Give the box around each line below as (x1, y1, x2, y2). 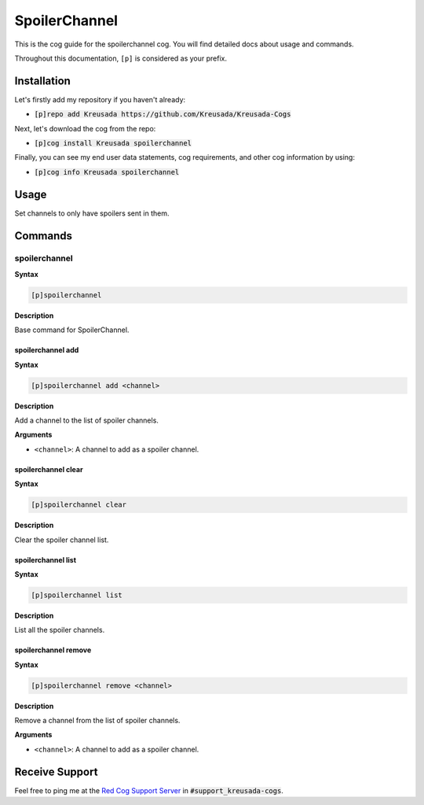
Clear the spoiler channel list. (14, 535, 109, 545)
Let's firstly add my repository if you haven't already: (14, 94, 186, 104)
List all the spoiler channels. (14, 626, 105, 635)
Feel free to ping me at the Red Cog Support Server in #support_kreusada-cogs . (14, 785, 284, 795)
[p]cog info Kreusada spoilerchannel (34, 168, 180, 176)
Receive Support (14, 765, 98, 778)
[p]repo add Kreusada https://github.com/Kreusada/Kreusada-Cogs (34, 110, 291, 119)
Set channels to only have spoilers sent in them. (14, 209, 170, 218)
